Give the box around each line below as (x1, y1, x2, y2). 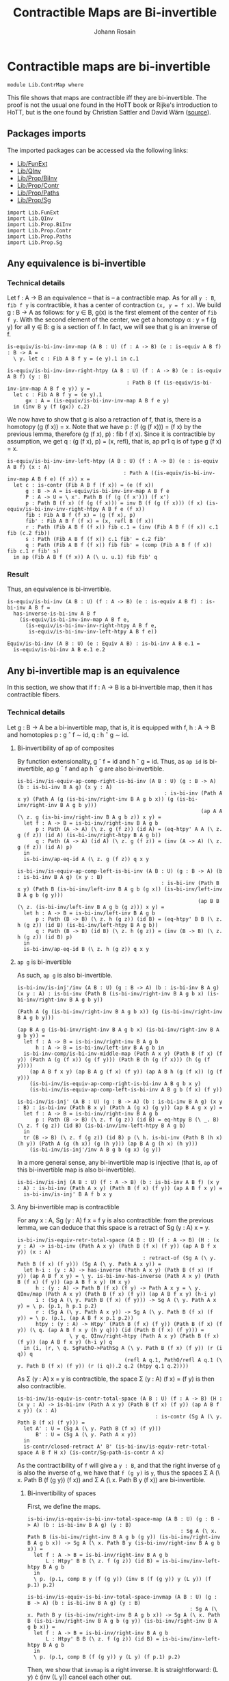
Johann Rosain (94, 27, 136, 36)
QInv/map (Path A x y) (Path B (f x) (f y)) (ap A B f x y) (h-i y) (16, 1290, 217, 1297)
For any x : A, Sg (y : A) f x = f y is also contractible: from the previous (16, 1216, 214, 1224)
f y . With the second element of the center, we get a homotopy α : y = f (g (7, 315, 217, 324)
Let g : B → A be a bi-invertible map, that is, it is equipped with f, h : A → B (7, 723, 215, 731)
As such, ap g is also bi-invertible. (16, 971, 113, 979)
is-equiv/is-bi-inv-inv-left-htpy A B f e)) (28, 629, 157, 636)
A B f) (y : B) (7, 374, 51, 380)
